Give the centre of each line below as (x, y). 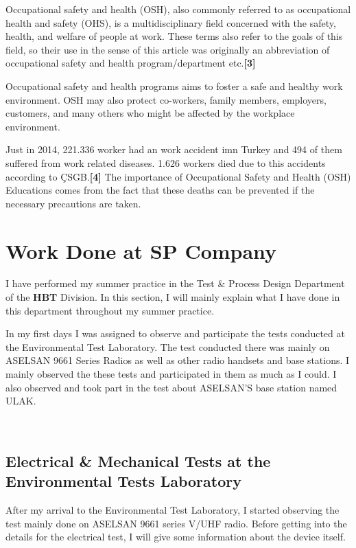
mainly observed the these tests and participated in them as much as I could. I (171, 374)
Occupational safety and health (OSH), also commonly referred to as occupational (178, 9)
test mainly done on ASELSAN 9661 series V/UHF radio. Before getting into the (176, 523)
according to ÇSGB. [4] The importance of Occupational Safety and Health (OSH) (178, 176)
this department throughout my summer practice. (110, 310)
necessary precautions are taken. (73, 203)
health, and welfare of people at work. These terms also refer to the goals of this (174, 36)
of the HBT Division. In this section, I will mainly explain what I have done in (173, 297)
